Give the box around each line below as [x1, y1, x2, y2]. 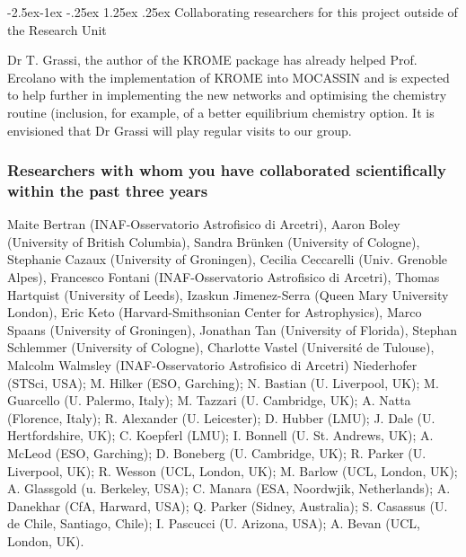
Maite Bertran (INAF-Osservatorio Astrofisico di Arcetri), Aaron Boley [7, 215, 400, 234]
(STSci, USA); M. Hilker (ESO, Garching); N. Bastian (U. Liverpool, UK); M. [7, 373, 439, 392]
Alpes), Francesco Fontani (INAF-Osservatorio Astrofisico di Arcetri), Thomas [7, 268, 440, 287]
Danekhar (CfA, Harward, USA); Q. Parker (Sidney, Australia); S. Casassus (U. [7, 496, 448, 515]
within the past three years [7, 180, 208, 201]
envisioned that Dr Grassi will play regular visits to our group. [7, 120, 352, 139]
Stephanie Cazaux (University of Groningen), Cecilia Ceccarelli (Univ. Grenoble [7, 250, 448, 269]
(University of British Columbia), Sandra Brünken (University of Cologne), [7, 232, 420, 251]
